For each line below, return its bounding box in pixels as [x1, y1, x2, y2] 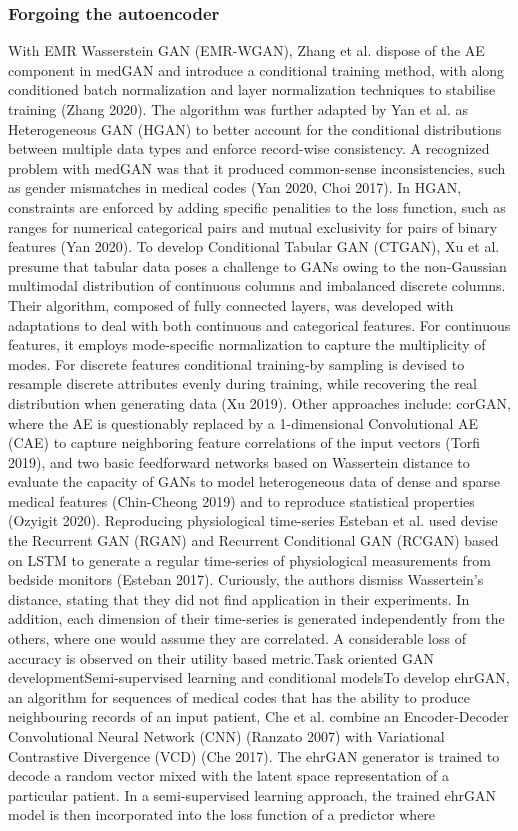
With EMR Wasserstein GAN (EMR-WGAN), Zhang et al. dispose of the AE [8, 40, 485, 61]
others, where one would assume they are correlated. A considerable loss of [8, 628, 466, 649]
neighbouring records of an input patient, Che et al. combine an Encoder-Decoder [8, 706, 509, 727]
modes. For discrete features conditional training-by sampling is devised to [8, 353, 465, 374]
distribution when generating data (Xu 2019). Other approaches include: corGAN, [8, 392, 511, 413]
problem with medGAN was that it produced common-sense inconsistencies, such [8, 157, 506, 178]
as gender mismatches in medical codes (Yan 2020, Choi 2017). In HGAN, [8, 177, 462, 198]
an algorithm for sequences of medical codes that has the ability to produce [8, 686, 471, 707]
